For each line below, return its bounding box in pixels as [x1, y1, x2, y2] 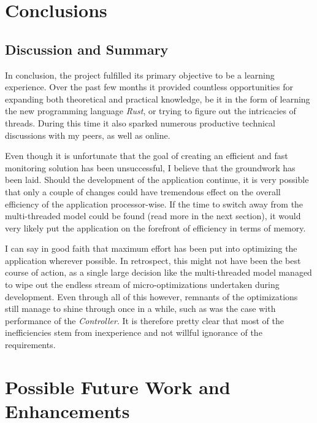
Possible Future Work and [5, 374, 231, 399]
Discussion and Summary [5, 39, 169, 58]
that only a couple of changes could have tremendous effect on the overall [5, 185, 281, 198]
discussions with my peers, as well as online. [5, 128, 170, 141]
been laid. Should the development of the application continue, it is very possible [5, 173, 309, 186]
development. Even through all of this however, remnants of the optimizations [5, 290, 298, 303]
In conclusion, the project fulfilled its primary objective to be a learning [5, 68, 275, 81]
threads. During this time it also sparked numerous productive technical [5, 116, 276, 129]
